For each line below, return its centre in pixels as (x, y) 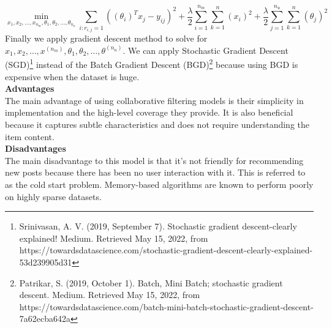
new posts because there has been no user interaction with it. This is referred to (155, 172)
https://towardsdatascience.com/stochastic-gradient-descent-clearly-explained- (166, 250)
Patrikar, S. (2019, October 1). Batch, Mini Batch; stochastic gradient (151, 282)
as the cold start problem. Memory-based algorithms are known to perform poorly (159, 184)
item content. (30, 136)
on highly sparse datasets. (53, 196)
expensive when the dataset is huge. (72, 76)
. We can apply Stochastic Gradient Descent (206, 50)
